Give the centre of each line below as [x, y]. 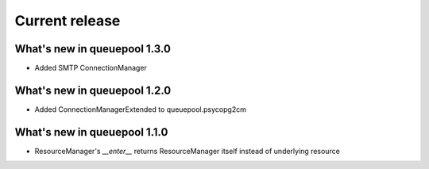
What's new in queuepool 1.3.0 [93, 49]
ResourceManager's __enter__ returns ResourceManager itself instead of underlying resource [187, 151]
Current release [68, 21]
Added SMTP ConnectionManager [91, 68]
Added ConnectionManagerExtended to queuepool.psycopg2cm [140, 109]
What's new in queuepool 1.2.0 [93, 90]
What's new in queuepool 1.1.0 [91, 132]
